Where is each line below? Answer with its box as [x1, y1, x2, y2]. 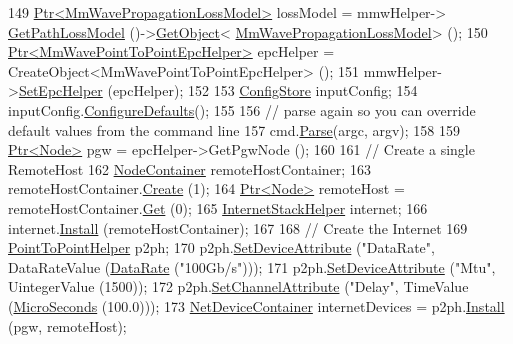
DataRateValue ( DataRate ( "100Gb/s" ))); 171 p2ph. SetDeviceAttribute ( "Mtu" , [8, 256, 496, 277]
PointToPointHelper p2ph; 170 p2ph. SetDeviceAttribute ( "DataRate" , [8, 237, 435, 258]
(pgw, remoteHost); [8, 315, 127, 336]
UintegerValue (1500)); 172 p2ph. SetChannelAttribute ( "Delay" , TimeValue [8, 276, 469, 297]
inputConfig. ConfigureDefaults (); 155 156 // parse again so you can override [8, 99, 476, 120]
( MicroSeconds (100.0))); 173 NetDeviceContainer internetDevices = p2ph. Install [8, 295, 505, 316]
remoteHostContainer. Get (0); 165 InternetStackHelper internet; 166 [8, 197, 428, 218]
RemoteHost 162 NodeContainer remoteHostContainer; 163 [8, 158, 371, 179]
